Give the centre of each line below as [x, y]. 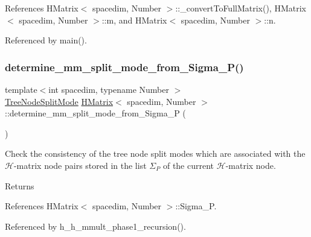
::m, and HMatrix [134, 20]
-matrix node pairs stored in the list [80, 165]
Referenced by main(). [46, 40]
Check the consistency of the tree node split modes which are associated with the [155, 153]
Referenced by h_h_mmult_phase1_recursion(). [95, 226]
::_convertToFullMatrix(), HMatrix [241, 8]
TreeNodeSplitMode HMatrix [59, 101]
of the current [188, 165]
